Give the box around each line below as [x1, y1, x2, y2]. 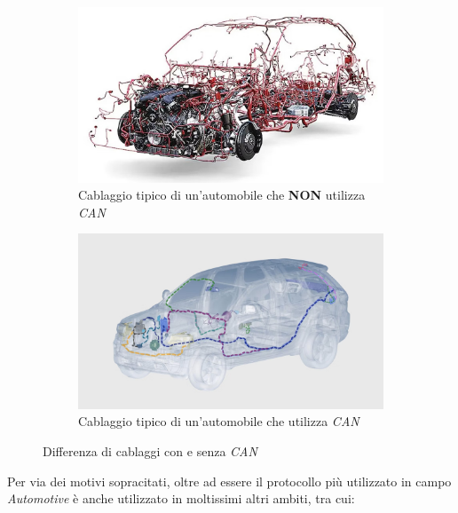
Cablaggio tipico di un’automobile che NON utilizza [78, 185, 366, 204]
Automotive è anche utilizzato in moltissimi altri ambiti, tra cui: [7, 489, 355, 508]
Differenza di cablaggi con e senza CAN [43, 442, 257, 461]
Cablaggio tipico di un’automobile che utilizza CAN [78, 412, 359, 430]
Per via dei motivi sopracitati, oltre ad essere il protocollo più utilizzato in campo [7, 471, 452, 490]
